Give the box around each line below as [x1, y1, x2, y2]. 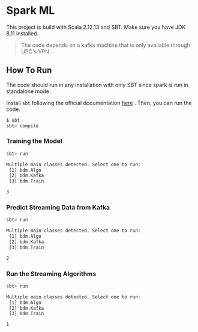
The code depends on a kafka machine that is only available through [20, 41, 191, 49]
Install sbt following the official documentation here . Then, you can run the [6, 99, 192, 106]
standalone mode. [6, 88, 51, 95]
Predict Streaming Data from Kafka [6, 203, 110, 211]
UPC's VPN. [20, 47, 51, 55]
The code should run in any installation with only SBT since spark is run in [6, 81, 188, 88]
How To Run [6, 65, 52, 76]
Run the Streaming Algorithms [6, 270, 97, 278]
